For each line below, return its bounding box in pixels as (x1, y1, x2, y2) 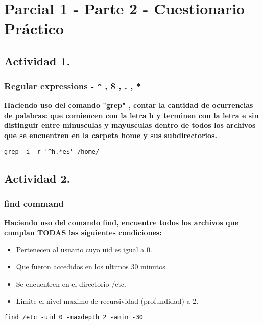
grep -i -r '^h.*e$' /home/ (4, 148, 100, 155)
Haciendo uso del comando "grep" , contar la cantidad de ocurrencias (4, 100, 253, 111)
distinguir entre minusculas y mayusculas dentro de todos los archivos (4, 120, 256, 130)
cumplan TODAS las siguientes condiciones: (4, 227, 162, 237)
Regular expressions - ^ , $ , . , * (4, 79, 141, 92)
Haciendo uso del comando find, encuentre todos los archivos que (4, 217, 238, 228)
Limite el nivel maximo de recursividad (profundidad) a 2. (16, 295, 199, 306)
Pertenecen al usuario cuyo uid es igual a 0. (16, 244, 152, 255)
